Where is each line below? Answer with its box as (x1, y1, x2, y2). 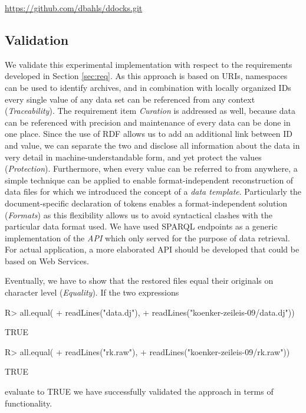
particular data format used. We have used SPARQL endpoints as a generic (5, 220, 278, 232)
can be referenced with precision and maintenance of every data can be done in (5, 116, 291, 128)
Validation (5, 30, 69, 48)
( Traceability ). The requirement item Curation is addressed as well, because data (5, 104, 295, 117)
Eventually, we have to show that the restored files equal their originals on (5, 274, 274, 287)
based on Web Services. (5, 254, 89, 267)
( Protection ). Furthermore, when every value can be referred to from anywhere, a (5, 162, 298, 175)
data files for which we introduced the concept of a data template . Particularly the (5, 185, 302, 198)
